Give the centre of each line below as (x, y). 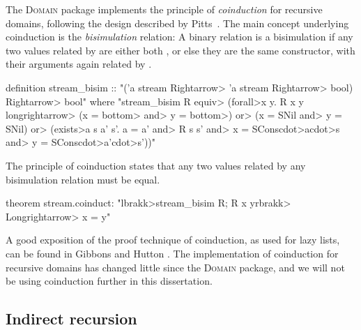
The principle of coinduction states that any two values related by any (156, 165)
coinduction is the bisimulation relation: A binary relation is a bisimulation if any (179, 37)
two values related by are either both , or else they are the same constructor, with (180, 50)
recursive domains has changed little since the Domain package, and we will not (175, 267)
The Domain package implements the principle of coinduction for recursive (164, 9)
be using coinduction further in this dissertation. (109, 281)
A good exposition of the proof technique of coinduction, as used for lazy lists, (173, 240)
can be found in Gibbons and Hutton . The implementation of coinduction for (172, 253)
